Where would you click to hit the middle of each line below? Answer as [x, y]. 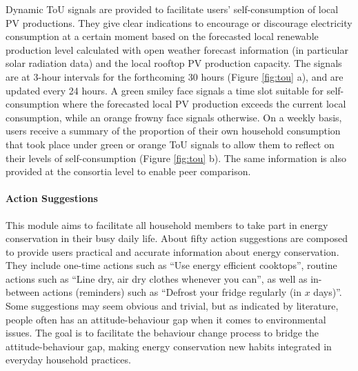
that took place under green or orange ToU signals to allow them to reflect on [170, 144]
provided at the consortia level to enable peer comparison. [128, 171]
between [23, 292]
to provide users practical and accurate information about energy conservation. [172, 251]
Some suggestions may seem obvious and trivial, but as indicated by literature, [172, 306]
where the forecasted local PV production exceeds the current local [204, 104]
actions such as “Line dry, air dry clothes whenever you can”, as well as [157, 278]
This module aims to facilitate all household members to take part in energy [167, 224]
